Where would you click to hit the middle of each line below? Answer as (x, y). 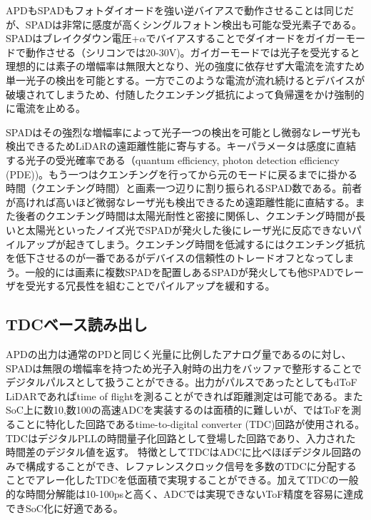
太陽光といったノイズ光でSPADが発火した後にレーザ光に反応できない (188, 229)
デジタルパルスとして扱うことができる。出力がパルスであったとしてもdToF (182, 382)
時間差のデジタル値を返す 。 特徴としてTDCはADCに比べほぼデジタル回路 (179, 452)
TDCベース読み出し (77, 324)
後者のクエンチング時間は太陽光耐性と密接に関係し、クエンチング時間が (185, 216)
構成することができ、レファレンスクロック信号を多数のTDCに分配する (191, 465)
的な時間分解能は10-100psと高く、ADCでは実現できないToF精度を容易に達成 (185, 494)
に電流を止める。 (46, 108)
